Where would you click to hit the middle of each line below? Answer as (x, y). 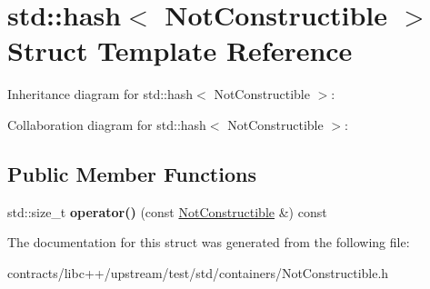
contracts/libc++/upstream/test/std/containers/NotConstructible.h (198, 272)
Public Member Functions (132, 173)
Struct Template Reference (180, 50)
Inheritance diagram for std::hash (100, 94)
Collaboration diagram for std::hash (107, 124)
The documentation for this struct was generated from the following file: (209, 242)
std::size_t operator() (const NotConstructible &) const (167, 211)
